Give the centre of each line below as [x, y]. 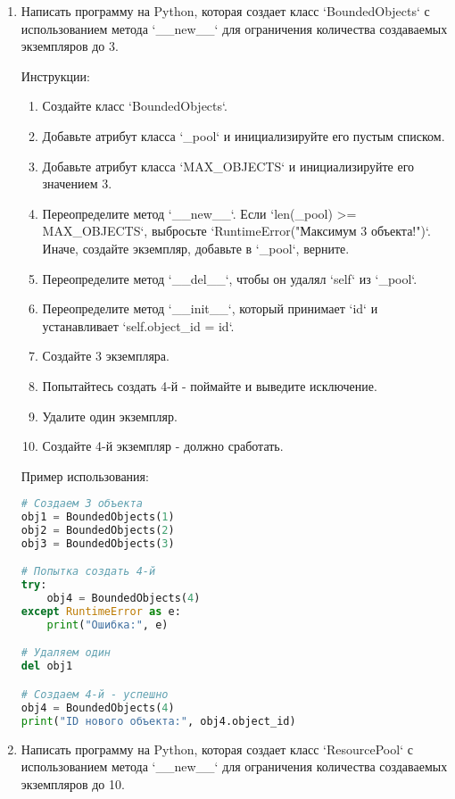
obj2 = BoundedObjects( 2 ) [98, 531]
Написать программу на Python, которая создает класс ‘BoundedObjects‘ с [225, 11]
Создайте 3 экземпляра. [106, 356]
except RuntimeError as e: [101, 612]
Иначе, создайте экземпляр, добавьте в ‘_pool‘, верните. [196, 248]
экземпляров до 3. [70, 46]
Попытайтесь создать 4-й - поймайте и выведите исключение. [210, 385]
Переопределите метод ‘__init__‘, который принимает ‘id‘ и [210, 308]
